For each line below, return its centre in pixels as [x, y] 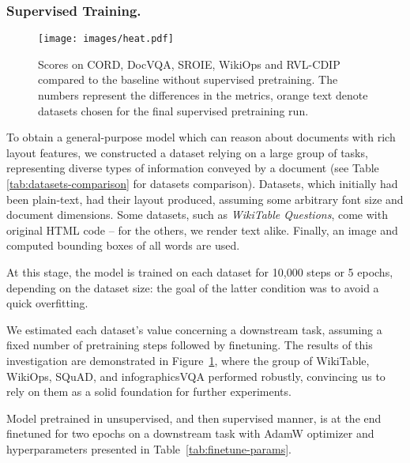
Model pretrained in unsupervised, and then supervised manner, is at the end [194, 418]
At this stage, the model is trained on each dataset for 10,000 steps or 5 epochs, [200, 272]
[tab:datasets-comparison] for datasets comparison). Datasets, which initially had [202, 184]
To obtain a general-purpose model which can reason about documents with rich [201, 137]
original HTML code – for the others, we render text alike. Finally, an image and [202, 230]
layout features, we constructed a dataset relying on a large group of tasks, [187, 152]
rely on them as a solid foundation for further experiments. [149, 391]
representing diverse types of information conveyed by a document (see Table [193, 168]
